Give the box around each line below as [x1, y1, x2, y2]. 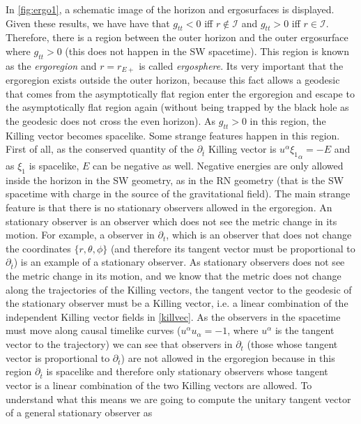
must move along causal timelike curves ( [6, 323, 181, 338]
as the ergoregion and [6, 58, 97, 73]
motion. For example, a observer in [6, 227, 155, 242]
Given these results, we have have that [6, 15, 170, 30]
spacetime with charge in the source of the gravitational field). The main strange [6, 186, 351, 201]
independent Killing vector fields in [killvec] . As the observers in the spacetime [6, 309, 341, 324]
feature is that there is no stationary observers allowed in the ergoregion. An [6, 199, 332, 214]
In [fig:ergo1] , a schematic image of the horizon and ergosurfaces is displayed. [6, 2, 335, 16]
